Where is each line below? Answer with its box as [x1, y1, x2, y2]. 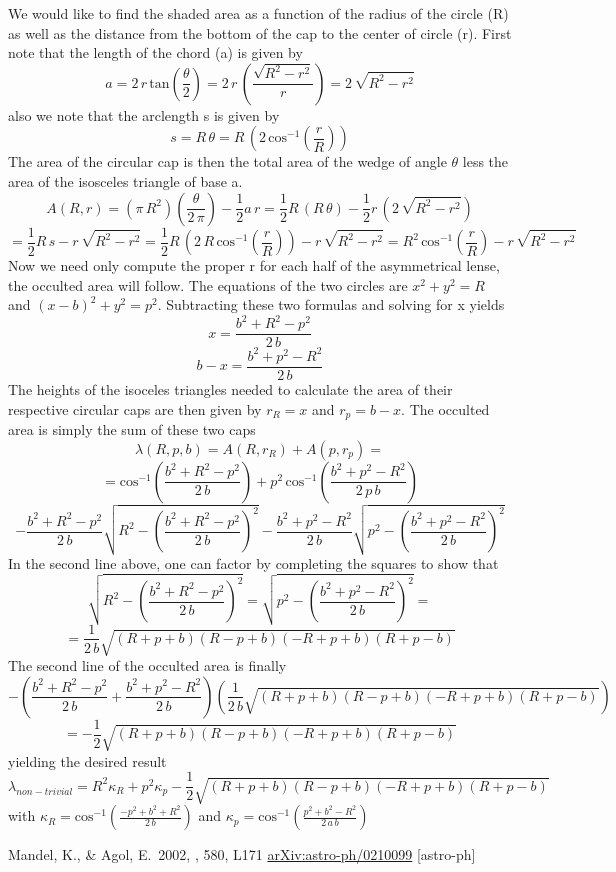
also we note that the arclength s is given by [8, 104, 280, 125]
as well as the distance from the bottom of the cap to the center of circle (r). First [8, 22, 512, 43]
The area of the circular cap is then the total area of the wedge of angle [8, 151, 447, 172]
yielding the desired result [8, 750, 167, 771]
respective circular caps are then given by [8, 398, 262, 419]
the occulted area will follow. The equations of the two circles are [8, 274, 408, 295]
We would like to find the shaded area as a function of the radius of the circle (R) [8, 3, 509, 23]
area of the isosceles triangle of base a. [8, 170, 243, 191]
